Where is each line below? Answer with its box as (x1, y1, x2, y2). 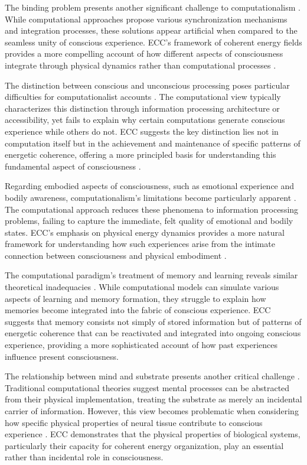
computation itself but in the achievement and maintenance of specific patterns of (5, 136, 301, 149)
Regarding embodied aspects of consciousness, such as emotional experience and (5, 180, 295, 192)
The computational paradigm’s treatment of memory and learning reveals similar (5, 269, 298, 281)
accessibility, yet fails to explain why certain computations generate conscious (5, 113, 285, 126)
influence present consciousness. (5, 350, 119, 362)
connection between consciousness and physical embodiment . (5, 249, 227, 261)
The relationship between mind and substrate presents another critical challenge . (5, 370, 300, 382)
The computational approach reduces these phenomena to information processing (5, 203, 299, 215)
